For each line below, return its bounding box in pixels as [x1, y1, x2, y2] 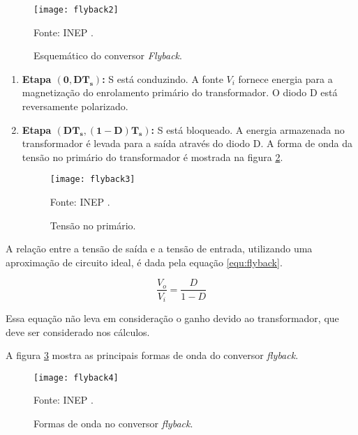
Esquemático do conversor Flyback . [33, 48, 182, 63]
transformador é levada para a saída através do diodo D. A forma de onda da [22, 136, 352, 151]
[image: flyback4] [33, 372, 119, 383]
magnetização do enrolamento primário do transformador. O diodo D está [22, 85, 338, 100]
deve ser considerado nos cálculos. [6, 324, 150, 339]
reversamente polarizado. [22, 99, 128, 114]
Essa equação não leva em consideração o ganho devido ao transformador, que [6, 310, 339, 325]
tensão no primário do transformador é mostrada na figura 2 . [22, 149, 283, 164]
